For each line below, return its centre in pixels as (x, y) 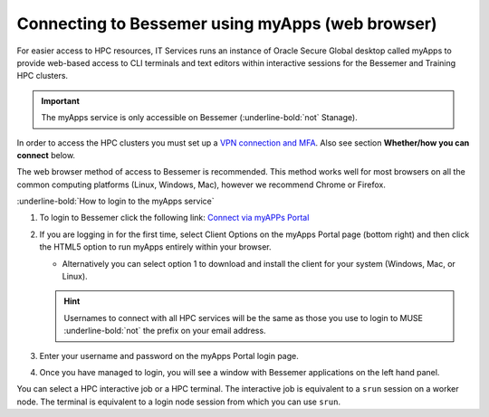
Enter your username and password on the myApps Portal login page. (169, 355)
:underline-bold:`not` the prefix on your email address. (165, 331)
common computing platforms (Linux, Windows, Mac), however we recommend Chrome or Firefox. (201, 185)
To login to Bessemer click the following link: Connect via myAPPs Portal (174, 218)
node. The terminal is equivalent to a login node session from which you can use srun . (179, 402)
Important (61, 100)
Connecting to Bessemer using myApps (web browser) (227, 24)
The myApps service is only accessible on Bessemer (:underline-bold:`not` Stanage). (199, 118)
